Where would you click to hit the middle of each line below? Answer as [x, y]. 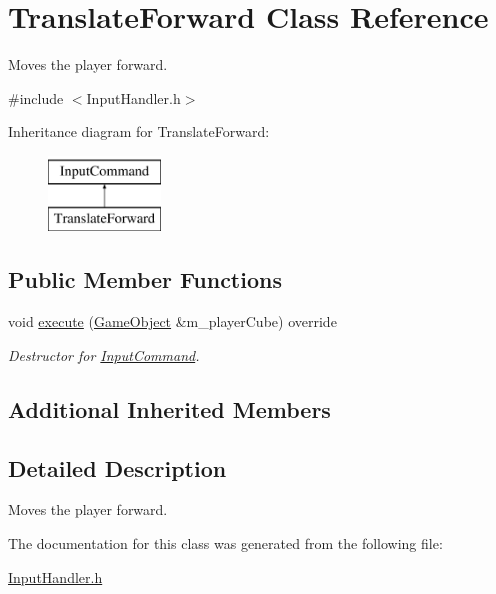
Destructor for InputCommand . [104, 354]
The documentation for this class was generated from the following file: [225, 543]
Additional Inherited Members [169, 408]
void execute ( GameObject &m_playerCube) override [172, 321]
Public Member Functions [145, 279]
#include [36, 97]
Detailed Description [117, 467]
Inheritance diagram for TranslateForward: [139, 131]
